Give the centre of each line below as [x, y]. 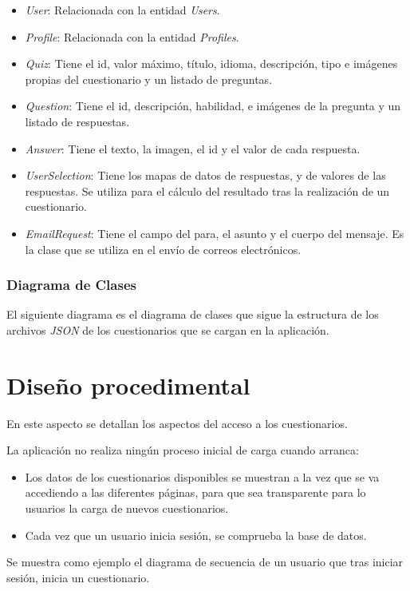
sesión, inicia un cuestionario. [78, 577]
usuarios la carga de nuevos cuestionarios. [127, 508]
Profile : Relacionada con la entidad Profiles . [132, 36]
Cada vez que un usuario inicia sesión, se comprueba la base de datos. [196, 535]
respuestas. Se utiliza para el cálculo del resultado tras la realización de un [207, 190]
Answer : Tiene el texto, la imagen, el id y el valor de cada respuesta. [193, 148]
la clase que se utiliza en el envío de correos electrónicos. [163, 249]
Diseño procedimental [128, 385]
